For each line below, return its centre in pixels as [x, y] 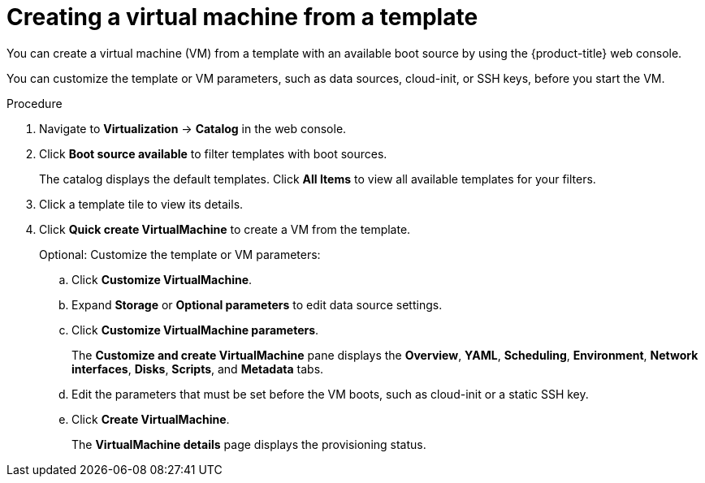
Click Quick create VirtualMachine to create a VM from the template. [225, 229]
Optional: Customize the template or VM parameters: [180, 254]
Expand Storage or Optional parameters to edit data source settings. [257, 304]
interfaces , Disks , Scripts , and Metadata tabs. [198, 369]
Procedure [35, 103]
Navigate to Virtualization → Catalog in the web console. [193, 128]
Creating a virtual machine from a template [242, 17]
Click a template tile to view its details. [141, 204]
